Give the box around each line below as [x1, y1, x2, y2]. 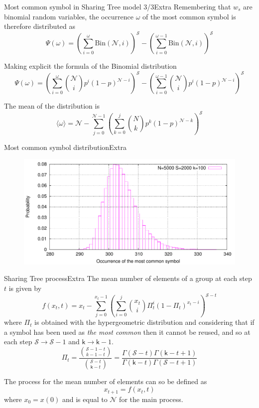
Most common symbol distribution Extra [4, 141, 127, 152]
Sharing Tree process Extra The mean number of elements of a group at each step [4, 273, 252, 283]
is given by [8, 282, 42, 293]
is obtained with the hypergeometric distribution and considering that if [34, 317, 255, 327]
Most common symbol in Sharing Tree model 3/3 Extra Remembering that [4, 1, 231, 11]
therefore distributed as [4, 21, 76, 31]
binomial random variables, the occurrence [4, 11, 134, 21]
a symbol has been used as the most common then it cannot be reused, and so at [4, 326, 251, 337]
